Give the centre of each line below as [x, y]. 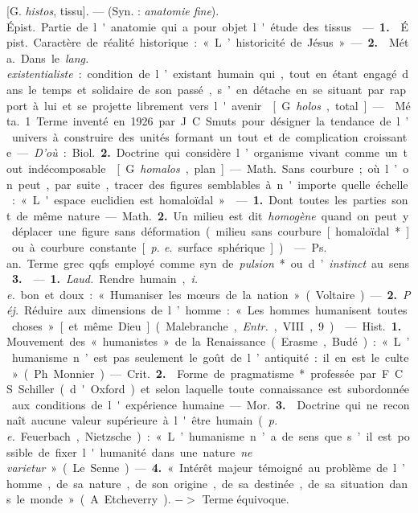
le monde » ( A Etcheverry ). [94, 499]
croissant [385, 136]
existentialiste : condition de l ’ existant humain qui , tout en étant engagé [202, 74]
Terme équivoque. [246, 499]
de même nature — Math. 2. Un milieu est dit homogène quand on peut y [213, 215]
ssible [20, 451]
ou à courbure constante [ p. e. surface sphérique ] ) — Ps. [169, 246]
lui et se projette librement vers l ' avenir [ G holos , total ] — [214, 105]
